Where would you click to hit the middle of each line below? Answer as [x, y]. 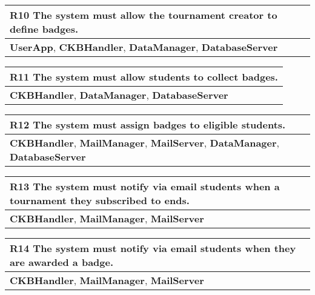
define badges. [44, 29]
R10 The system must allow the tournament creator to [144, 15]
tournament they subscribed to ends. [100, 200]
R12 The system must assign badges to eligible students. [148, 124]
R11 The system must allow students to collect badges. [144, 77]
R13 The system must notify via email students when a [145, 186]
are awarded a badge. [62, 262]
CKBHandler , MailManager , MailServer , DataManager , [144, 143]
